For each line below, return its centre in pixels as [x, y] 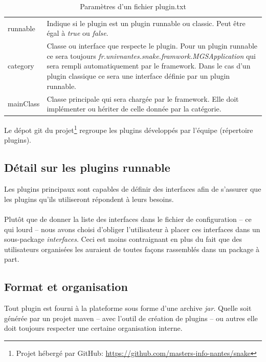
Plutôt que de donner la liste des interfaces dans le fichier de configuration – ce [128, 219]
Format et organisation [66, 287]
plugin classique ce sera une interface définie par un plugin [138, 76]
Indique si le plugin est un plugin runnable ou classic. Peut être [146, 23]
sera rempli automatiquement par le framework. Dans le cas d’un [149, 66]
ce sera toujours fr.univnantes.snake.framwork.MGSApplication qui [151, 55]
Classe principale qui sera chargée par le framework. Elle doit [143, 98]
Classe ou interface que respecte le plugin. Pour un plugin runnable [152, 46]
